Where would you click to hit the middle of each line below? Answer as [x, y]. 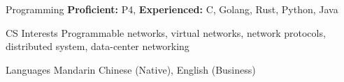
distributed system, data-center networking [98, 46]
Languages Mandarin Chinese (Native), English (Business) [131, 69]
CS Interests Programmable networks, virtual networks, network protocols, [166, 32]
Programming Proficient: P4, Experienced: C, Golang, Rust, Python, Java [172, 9]
